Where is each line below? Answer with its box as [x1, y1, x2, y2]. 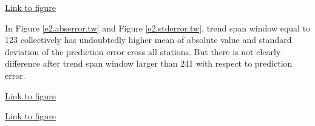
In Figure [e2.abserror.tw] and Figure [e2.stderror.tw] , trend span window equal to [5, 21, 311, 34]
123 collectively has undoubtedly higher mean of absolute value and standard [5, 33, 292, 46]
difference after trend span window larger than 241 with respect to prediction [5, 57, 293, 70]
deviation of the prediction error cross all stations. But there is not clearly [5, 45, 281, 58]
